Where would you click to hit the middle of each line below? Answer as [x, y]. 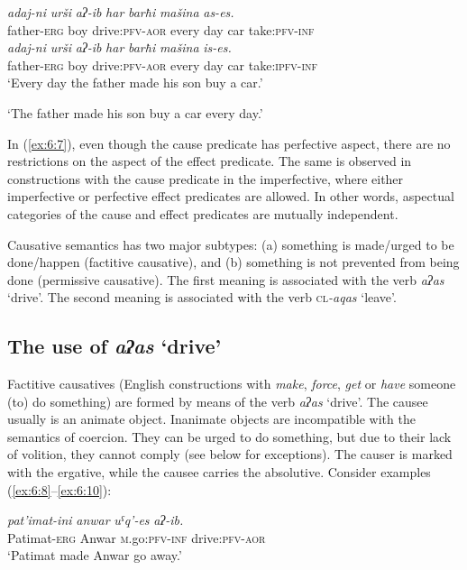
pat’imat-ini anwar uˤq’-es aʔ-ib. [96, 520]
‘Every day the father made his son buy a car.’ [135, 83]
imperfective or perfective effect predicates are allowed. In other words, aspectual [231, 196]
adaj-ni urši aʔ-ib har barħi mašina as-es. [121, 12]
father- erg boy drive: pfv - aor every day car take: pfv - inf [161, 29]
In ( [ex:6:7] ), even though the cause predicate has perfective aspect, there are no [229, 143]
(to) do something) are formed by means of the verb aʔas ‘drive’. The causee [218, 401]
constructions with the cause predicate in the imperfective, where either [206, 178]
